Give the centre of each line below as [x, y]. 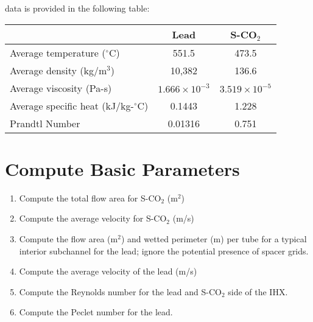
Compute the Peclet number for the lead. [96, 312]
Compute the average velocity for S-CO [93, 218]
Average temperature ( [58, 52]
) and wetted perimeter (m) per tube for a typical [214, 238]
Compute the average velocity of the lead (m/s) [108, 271]
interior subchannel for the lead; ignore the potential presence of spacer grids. [164, 250]
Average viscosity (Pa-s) [61, 88]
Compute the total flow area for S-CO [90, 198]
